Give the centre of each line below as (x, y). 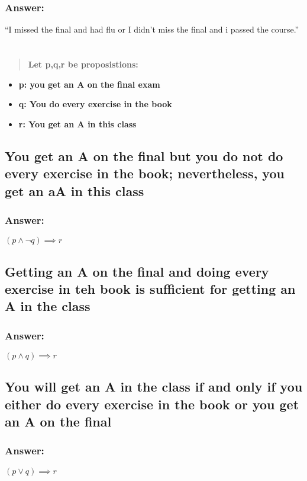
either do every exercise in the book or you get (152, 404)
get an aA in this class (75, 190)
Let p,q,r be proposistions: (83, 64)
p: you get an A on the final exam (89, 84)
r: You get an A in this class (77, 124)
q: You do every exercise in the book (95, 104)
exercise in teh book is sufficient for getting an (150, 288)
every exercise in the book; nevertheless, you (145, 173)
